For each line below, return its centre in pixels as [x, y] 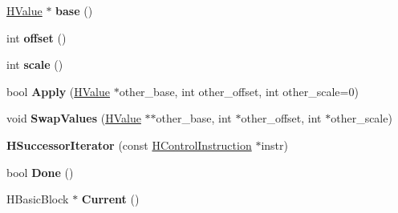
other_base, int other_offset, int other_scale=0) [239, 91]
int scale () [35, 64]
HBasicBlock [38, 199]
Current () [110, 199]
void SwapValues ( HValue [74, 118]
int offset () [37, 37]
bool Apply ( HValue [58, 91]
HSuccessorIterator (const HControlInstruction [129, 145]
